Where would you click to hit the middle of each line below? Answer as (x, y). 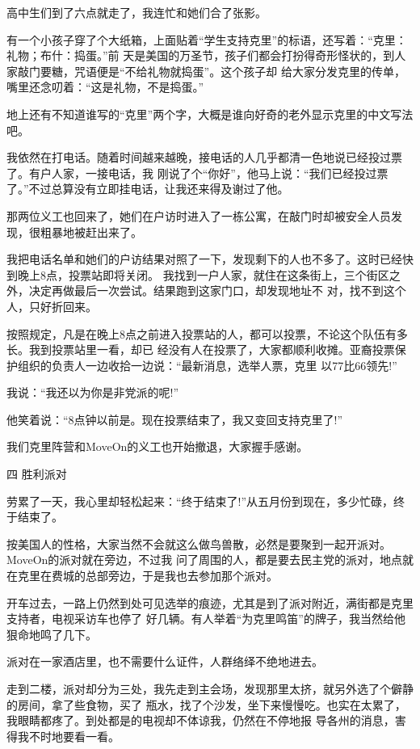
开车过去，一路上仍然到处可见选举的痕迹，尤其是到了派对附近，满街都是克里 (210, 602)
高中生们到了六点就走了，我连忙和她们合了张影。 (136, 12)
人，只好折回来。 (52, 306)
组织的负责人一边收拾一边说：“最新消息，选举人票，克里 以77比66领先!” (207, 365)
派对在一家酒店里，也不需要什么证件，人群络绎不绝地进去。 (165, 661)
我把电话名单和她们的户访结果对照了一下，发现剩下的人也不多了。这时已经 (204, 259)
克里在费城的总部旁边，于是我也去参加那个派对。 (147, 576)
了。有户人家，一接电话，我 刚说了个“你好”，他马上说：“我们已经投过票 (197, 173)
